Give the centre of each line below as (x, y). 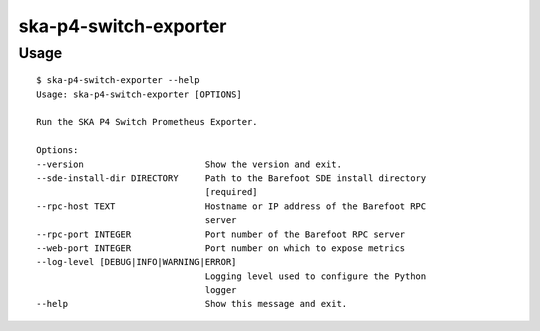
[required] (231, 192)
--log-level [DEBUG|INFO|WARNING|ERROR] (136, 262)
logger (220, 290)
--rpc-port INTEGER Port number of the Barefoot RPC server (221, 234)
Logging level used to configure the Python (315, 276)
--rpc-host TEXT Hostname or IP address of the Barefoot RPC (231, 206)
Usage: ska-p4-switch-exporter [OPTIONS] (139, 94)
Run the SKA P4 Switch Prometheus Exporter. (147, 122)
